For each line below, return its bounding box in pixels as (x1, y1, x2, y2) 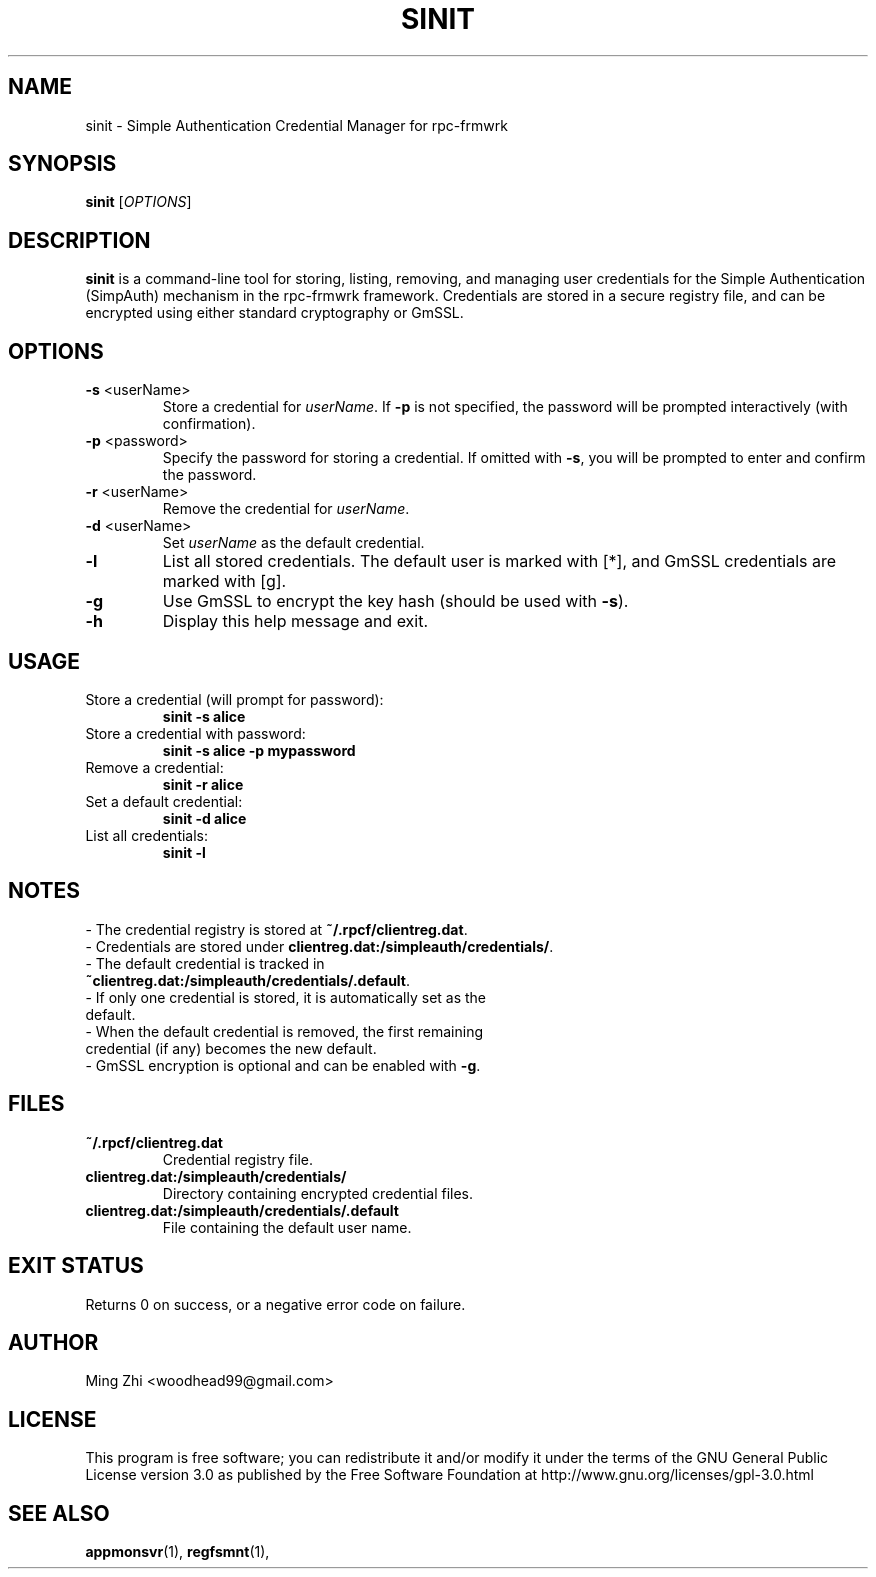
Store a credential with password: (85, 724, 306, 742)
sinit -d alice (162, 809, 247, 827)
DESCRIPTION (8, 227, 151, 253)
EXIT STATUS (8, 1253, 144, 1279)
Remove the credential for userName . (162, 500, 410, 518)
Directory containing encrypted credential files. (162, 1184, 474, 1202)
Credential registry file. (162, 1150, 313, 1168)
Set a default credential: (85, 792, 243, 810)
